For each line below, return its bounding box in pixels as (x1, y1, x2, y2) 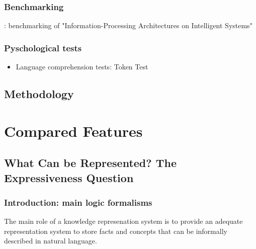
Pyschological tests (4, 41, 82, 54)
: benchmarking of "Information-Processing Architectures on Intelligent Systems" (4, 20, 252, 31)
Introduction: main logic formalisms (4, 196, 152, 208)
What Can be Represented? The (4, 155, 177, 171)
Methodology (4, 86, 74, 102)
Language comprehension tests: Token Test (16, 61, 148, 72)
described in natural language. (4, 235, 97, 246)
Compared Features (4, 120, 143, 141)
